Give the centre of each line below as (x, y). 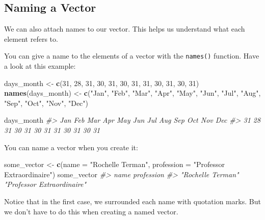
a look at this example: (40, 66)
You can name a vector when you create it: (71, 147)
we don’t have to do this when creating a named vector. (91, 211)
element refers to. (31, 38)
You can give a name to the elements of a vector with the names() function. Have (132, 56)
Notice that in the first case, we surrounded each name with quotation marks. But (132, 201)
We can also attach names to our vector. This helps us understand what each (125, 29)
